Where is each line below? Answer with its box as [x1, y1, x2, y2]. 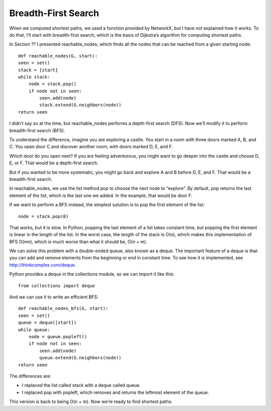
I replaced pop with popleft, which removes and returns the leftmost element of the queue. [22, 389, 209, 395]
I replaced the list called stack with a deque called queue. [22, 382, 141, 388]
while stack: [18, 74, 50, 80]
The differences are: [9, 373, 51, 379]
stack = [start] [18, 67, 58, 73]
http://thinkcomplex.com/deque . [9, 262, 76, 268]
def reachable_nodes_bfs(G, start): [18, 305, 108, 312]
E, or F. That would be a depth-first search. [9, 160, 98, 166]
